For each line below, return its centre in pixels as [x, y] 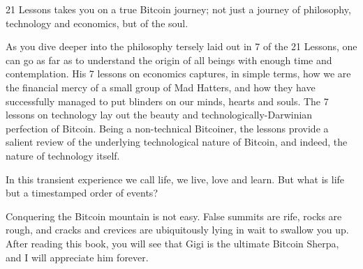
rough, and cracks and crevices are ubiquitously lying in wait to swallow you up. [177, 230]
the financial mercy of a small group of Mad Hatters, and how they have [161, 87]
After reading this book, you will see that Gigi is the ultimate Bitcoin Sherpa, [172, 243]
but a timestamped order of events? [82, 193]
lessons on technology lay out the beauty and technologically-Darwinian [159, 115]
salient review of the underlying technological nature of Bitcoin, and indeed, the [177, 142]
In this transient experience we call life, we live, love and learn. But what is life [175, 179]
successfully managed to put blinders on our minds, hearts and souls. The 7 [167, 101]
